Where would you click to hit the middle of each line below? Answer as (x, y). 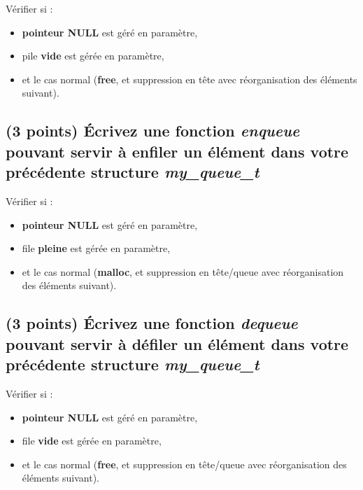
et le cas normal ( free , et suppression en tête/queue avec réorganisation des (184, 464)
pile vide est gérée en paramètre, (93, 56)
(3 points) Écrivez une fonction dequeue (152, 323)
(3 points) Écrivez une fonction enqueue (153, 131)
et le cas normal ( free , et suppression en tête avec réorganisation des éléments (190, 79)
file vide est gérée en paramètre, (92, 441)
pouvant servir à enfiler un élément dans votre (177, 151)
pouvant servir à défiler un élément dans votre (177, 343)
